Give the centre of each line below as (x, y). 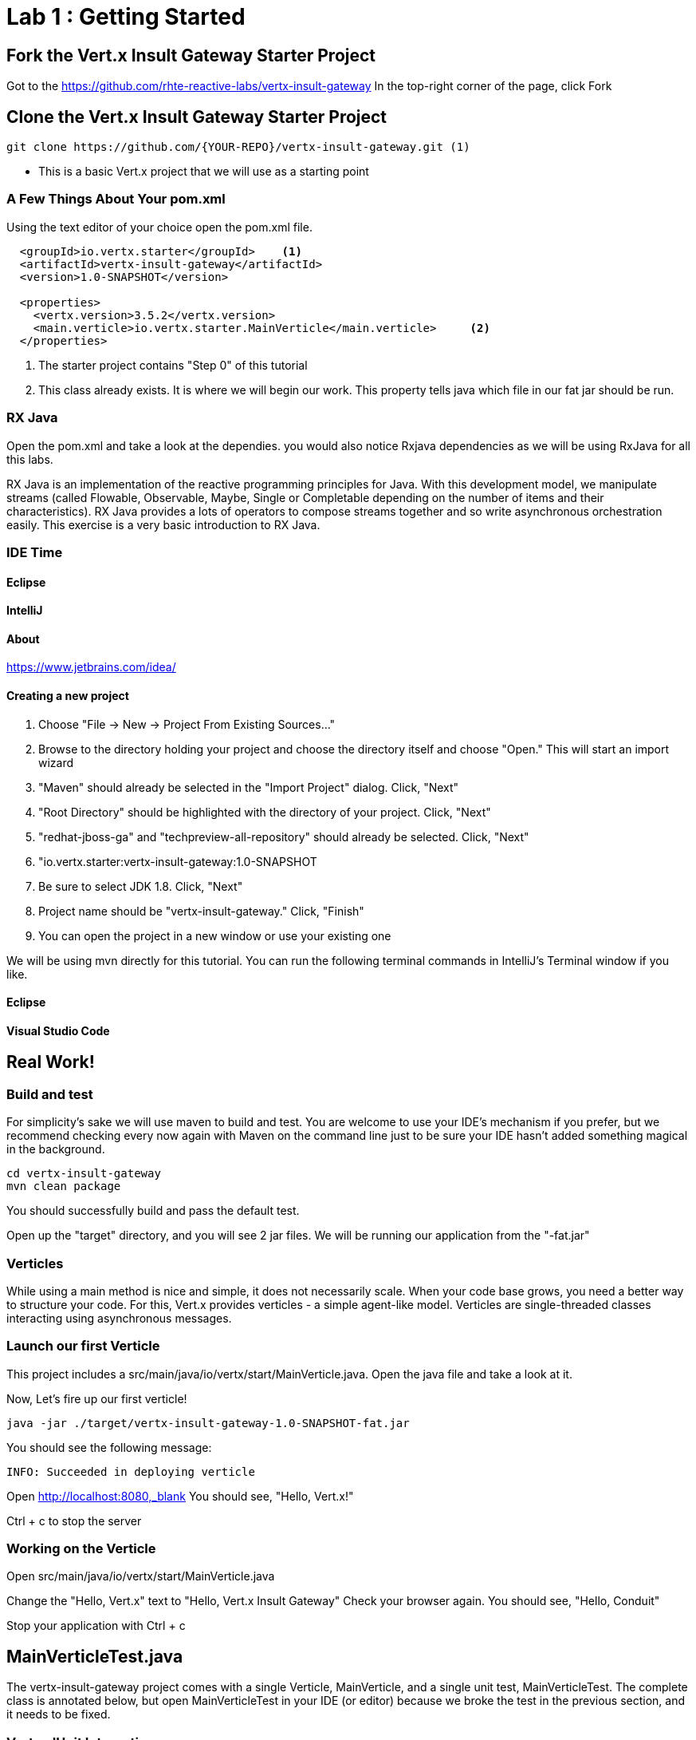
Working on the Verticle (81, 1549)
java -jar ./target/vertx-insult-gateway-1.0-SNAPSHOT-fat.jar (208, 1423)
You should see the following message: (109, 1447)
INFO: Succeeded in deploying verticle (131, 1471)
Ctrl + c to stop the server (74, 1521)
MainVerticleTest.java (95, 1656)
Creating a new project (68, 695)
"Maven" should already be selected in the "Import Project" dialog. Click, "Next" (249, 787)
